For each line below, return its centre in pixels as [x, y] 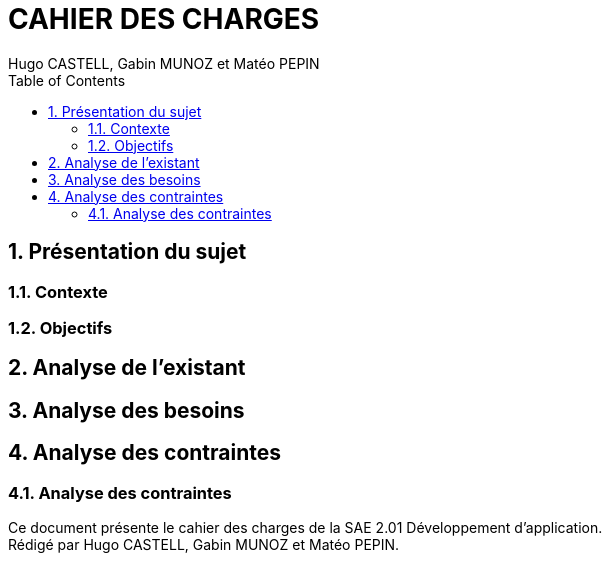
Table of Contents [67, 80]
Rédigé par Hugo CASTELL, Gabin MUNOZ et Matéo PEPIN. [204, 545]
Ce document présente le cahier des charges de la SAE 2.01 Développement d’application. [305, 528]
